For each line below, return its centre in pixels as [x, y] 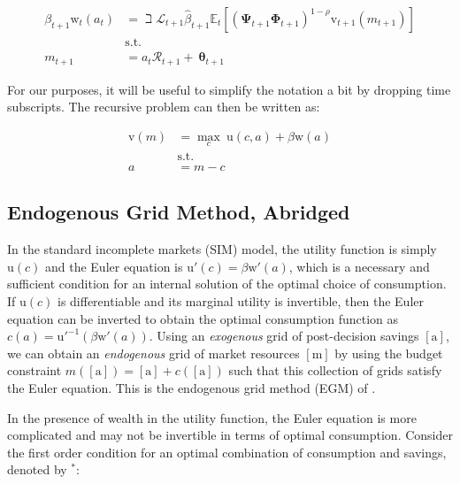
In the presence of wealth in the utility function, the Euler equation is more [212, 417]
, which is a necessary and [359, 266]
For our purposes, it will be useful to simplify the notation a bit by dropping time [229, 89]
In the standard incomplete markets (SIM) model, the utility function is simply [222, 249]
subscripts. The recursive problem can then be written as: [164, 107]
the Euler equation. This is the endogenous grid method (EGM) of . [192, 388]
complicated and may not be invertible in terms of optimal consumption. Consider [230, 435]
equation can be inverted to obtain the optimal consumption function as [203, 318]
